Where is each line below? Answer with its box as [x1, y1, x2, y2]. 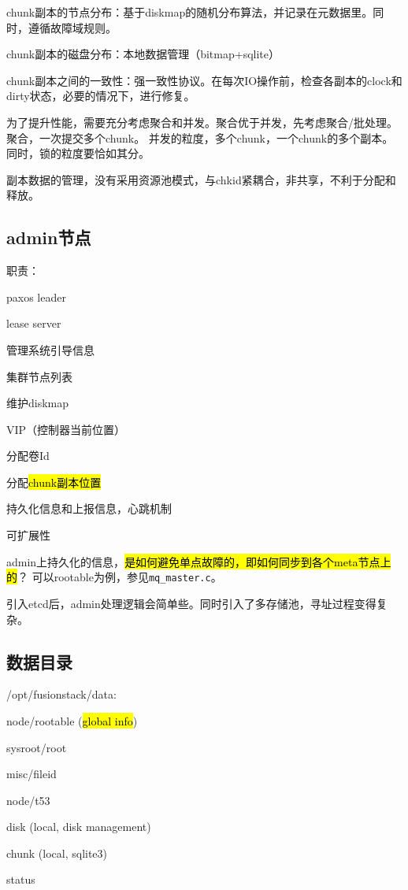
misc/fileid [6, 766, 57, 782]
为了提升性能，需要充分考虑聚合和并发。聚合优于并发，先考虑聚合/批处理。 [6, 113, 398, 130]
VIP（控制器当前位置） [6, 421, 126, 437]
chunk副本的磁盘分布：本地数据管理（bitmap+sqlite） [6, 46, 280, 62]
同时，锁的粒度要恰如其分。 [6, 145, 150, 161]
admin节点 [6, 225, 91, 250]
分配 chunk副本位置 [6, 473, 102, 490]
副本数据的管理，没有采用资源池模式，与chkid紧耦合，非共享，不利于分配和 [6, 171, 396, 187]
